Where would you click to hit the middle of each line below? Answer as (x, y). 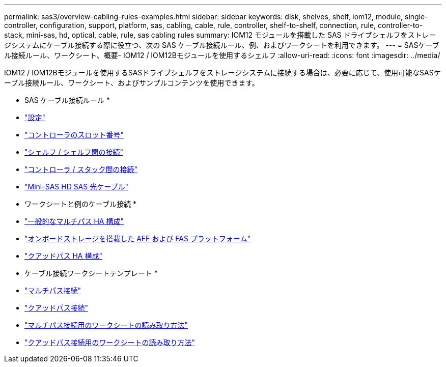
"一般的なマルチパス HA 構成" (74, 221)
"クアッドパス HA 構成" (63, 256)
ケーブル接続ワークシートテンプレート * (91, 273)
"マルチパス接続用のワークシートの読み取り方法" (106, 325)
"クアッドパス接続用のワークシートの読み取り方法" (110, 342)
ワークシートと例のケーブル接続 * (81, 204)
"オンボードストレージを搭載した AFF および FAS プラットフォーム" (137, 238)
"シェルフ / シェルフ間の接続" (74, 152)
